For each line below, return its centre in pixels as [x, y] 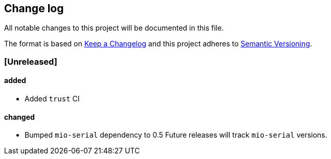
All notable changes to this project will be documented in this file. [114, 28]
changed [19, 117]
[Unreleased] [31, 61]
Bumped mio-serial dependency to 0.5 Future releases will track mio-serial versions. [176, 135]
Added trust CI [52, 99]
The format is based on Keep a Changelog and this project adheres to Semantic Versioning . [158, 44]
